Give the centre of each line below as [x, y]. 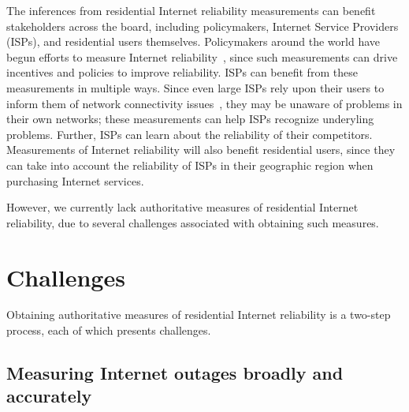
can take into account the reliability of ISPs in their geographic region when [190, 165]
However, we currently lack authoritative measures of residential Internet [182, 207]
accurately [49, 396]
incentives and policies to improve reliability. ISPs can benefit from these [182, 72]
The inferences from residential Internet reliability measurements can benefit [191, 10]
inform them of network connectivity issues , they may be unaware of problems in [204, 103]
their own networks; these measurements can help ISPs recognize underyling [190, 119]
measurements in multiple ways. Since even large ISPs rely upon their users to [195, 87]
